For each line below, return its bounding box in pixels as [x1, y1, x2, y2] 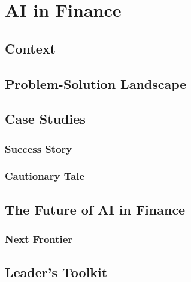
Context [5, 38, 56, 57]
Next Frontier [5, 231, 73, 247]
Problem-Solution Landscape [5, 74, 187, 93]
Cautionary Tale [5, 168, 85, 183]
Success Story [5, 141, 72, 156]
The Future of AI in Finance [5, 200, 186, 218]
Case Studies [5, 109, 86, 128]
